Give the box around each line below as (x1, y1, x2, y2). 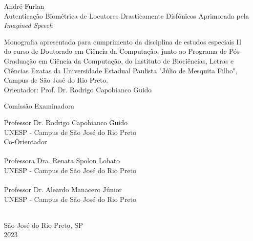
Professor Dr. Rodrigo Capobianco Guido (4, 117, 128, 127)
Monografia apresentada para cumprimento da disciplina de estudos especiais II (4, 36, 242, 46)
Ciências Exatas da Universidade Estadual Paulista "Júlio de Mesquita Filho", (4, 65, 237, 75)
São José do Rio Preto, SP (4, 219, 83, 230)
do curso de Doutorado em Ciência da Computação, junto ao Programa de (4, 46, 227, 56)
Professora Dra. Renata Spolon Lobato (4, 155, 120, 166)
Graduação (4, 55, 37, 66)
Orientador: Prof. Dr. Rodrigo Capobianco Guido (4, 84, 152, 94)
